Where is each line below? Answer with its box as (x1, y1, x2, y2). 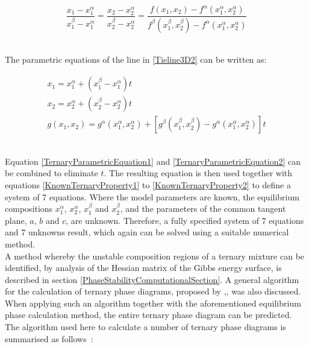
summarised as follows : (5, 332, 93, 345)
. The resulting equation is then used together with (104, 167, 293, 179)
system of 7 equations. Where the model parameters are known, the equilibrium (5, 190, 299, 203)
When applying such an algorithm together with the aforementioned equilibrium (5, 296, 301, 309)
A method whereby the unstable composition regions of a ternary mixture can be (5, 249, 305, 262)
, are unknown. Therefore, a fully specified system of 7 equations (66, 214, 304, 226)
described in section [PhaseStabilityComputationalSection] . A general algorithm (5, 273, 299, 285)
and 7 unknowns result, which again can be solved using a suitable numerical (5, 226, 289, 238)
